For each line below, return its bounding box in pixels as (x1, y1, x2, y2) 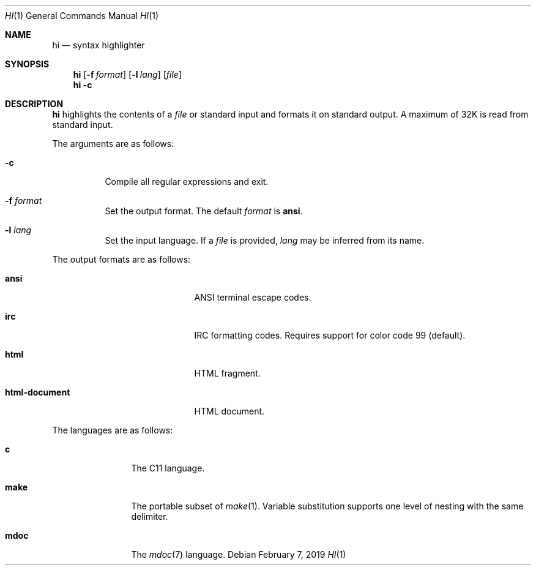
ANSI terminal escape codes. (194, 292, 311, 302)
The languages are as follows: (52, 425, 173, 435)
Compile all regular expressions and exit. (105, 176, 269, 187)
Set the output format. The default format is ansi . (105, 206, 303, 216)
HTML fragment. (194, 368, 261, 378)
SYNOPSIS (5, 59, 50, 69)
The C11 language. (131, 463, 205, 473)
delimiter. (131, 511, 168, 522)
